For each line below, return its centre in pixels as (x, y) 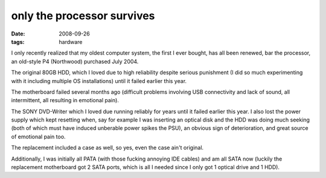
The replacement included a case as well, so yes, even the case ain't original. (107, 148)
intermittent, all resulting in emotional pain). (65, 100)
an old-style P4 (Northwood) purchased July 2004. (75, 61)
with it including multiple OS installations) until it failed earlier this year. (99, 81)
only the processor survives (83, 16)
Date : (18, 34)
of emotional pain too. (38, 137)
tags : (18, 41)
